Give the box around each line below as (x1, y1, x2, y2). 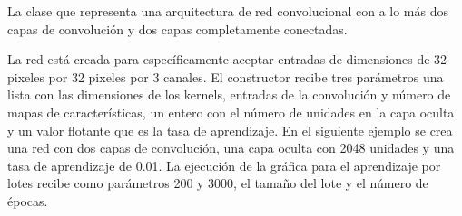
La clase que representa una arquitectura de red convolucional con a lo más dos (7, 2, 448, 20)
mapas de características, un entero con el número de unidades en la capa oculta (7, 102, 455, 121)
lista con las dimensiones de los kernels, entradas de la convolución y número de (7, 85, 451, 104)
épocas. (7, 191, 48, 210)
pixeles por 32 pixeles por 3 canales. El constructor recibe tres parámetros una (7, 67, 444, 86)
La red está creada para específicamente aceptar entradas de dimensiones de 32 (7, 50, 447, 69)
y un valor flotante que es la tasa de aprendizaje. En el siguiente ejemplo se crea (7, 120, 453, 139)
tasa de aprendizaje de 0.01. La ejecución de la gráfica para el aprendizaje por (7, 155, 441, 174)
